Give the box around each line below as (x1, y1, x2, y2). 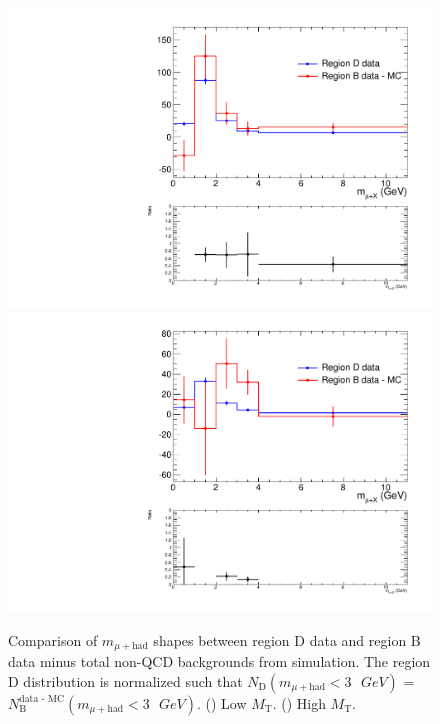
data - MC (19, 694, 65, 705)
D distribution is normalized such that (8, 670, 243, 691)
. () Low (196, 692, 247, 713)
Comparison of (8, 629, 98, 650)
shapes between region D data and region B (153, 629, 421, 650)
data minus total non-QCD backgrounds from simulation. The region (8, 650, 431, 671)
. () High (272, 692, 326, 713)
